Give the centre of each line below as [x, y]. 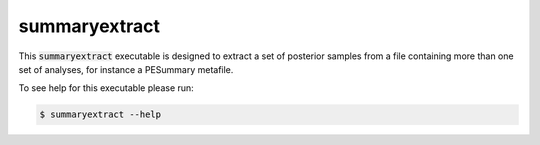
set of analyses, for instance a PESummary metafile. [126, 69]
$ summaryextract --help [100, 114]
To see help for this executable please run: [106, 88]
